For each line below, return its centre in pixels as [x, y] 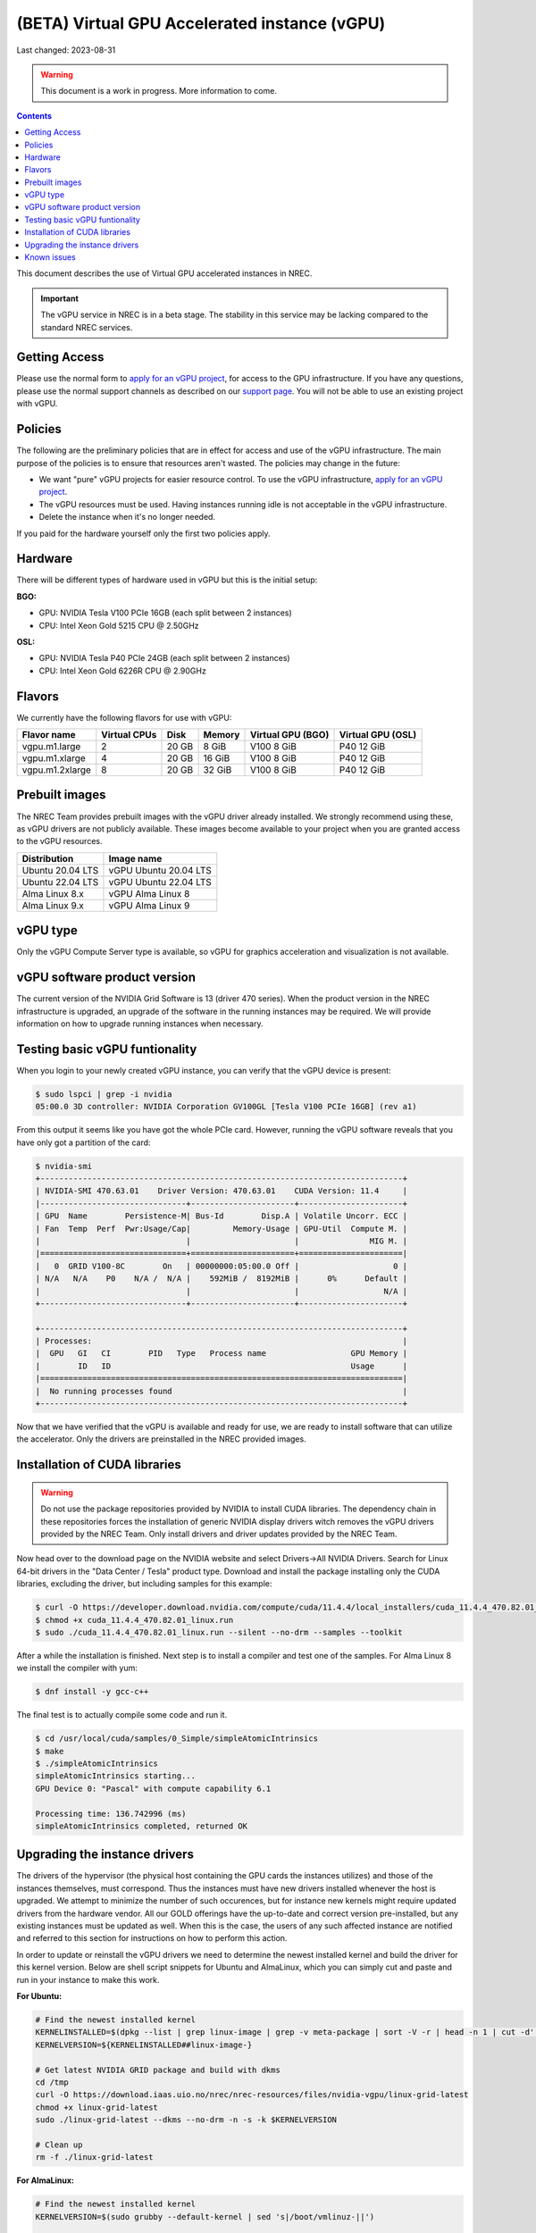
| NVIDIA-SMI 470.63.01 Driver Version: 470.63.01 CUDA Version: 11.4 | [222, 1191]
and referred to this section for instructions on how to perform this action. [152, 1938]
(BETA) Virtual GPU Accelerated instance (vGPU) [201, 23]
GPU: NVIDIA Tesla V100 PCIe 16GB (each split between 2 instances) [165, 613]
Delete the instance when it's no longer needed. [127, 517]
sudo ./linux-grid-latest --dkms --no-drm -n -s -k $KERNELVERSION [186, 2120]
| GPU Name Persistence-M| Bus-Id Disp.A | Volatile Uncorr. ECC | [222, 1216]
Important [60, 298]
